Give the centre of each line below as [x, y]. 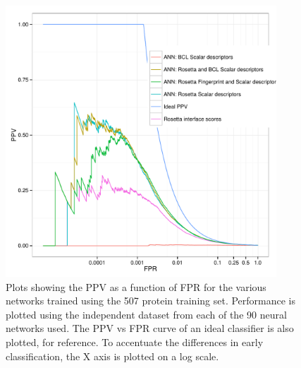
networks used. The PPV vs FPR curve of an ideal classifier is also [150, 328]
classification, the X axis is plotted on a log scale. [112, 356]
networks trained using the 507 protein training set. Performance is [151, 301]
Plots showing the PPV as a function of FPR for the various [136, 286]
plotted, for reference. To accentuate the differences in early [135, 342]
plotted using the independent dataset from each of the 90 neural [146, 314]
